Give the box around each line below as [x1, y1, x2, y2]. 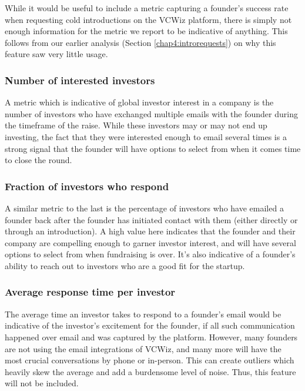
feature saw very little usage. [5, 48, 108, 60]
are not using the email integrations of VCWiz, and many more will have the [5, 342, 281, 354]
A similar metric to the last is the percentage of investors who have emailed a [5, 201, 284, 214]
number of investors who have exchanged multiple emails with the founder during [5, 107, 298, 120]
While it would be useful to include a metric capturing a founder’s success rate [5, 2, 289, 14]
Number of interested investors [5, 72, 155, 87]
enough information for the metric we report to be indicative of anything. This [5, 25, 288, 37]
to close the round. [5, 154, 72, 166]
